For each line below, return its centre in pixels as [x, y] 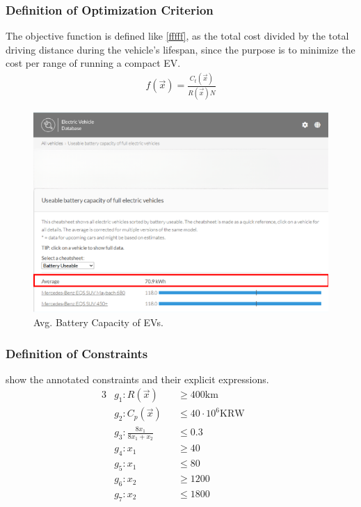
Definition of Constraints [77, 353]
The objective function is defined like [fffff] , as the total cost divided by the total [177, 36]
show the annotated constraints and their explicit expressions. [137, 379]
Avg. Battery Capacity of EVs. [98, 322]
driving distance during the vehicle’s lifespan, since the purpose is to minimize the [180, 49]
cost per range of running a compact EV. [93, 63]
